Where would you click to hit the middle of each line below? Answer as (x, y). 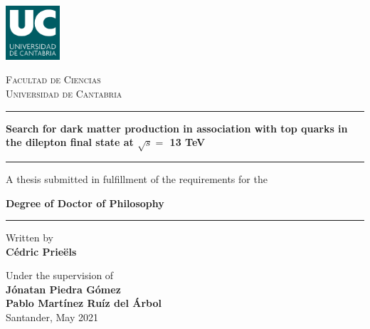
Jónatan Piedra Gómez (63, 289)
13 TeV (187, 142)
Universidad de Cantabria (64, 93)
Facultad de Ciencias (53, 79)
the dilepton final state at (70, 142)
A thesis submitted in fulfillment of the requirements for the (137, 178)
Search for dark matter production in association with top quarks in (177, 128)
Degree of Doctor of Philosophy (85, 203)
